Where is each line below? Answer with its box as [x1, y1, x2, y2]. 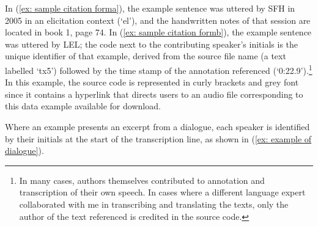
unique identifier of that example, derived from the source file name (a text [5, 49, 286, 62]
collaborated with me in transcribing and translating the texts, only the [19, 197, 289, 210]
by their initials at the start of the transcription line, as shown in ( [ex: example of [5, 132, 312, 145]
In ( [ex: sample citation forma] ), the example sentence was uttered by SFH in [5, 2, 295, 14]
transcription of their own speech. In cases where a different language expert [19, 186, 306, 199]
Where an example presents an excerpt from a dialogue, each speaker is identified [5, 120, 310, 133]
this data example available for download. [5, 100, 161, 112]
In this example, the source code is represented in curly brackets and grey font [5, 76, 299, 89]
